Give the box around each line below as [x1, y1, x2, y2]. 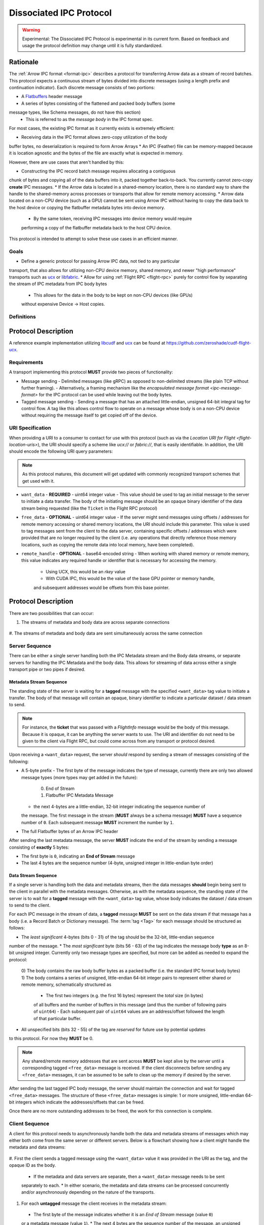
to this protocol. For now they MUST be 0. [9, 1035, 94, 1041]
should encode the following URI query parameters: [9, 448, 113, 454]
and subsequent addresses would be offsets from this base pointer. [33, 585, 170, 590]
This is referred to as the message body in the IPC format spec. [25, 116, 154, 122]
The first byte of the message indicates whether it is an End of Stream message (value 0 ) [33, 1212, 213, 1218]
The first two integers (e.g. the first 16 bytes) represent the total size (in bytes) [45, 993, 204, 999]
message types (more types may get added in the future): [21, 774, 138, 780]
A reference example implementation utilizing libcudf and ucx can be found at [9, 340, 166, 345]
